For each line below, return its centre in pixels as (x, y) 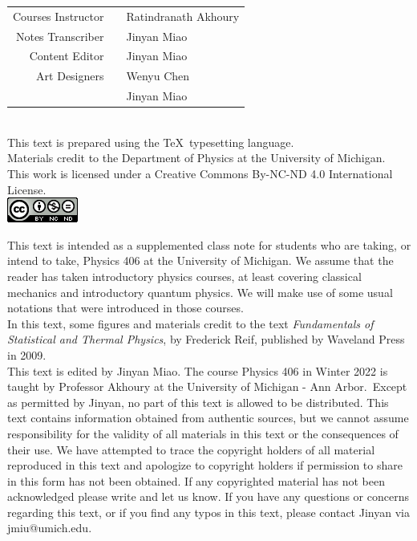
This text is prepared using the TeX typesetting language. (151, 142)
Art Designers (70, 76)
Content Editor (67, 56)
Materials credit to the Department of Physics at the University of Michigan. (196, 158)
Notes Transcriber (60, 36)
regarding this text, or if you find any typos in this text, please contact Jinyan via (208, 512)
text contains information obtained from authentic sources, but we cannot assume (208, 418)
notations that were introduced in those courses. (126, 308)
